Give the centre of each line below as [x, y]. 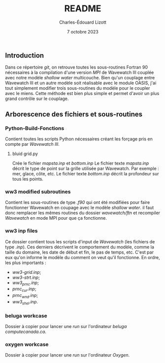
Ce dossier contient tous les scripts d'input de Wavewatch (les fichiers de [80, 241]
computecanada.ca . [26, 332]
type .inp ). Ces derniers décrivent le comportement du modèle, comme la [80, 247]
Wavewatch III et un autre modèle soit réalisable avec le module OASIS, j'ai [81, 83]
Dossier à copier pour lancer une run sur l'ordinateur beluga [66, 327]
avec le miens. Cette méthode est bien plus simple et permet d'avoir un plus [82, 94]
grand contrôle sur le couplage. [37, 99]
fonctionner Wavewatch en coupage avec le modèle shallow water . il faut [80, 208]
